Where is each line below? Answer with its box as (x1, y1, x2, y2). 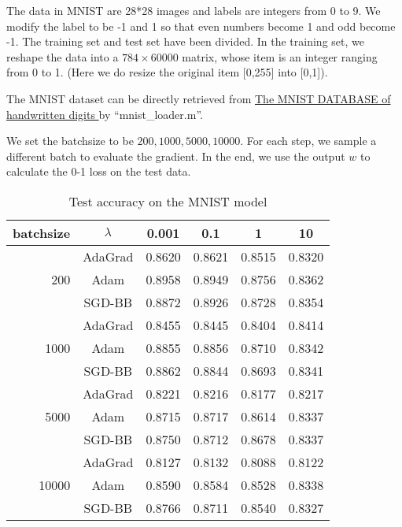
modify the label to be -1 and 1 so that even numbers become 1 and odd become (6, 17, 396, 34)
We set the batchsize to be (6, 132, 134, 149)
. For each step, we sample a (240, 132, 377, 149)
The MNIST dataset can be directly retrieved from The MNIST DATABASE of (6, 90, 391, 106)
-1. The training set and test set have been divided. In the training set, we (6, 33, 364, 50)
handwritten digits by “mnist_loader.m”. (6, 106, 203, 122)
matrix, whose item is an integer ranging (182, 48, 378, 65)
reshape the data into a (6, 48, 119, 65)
